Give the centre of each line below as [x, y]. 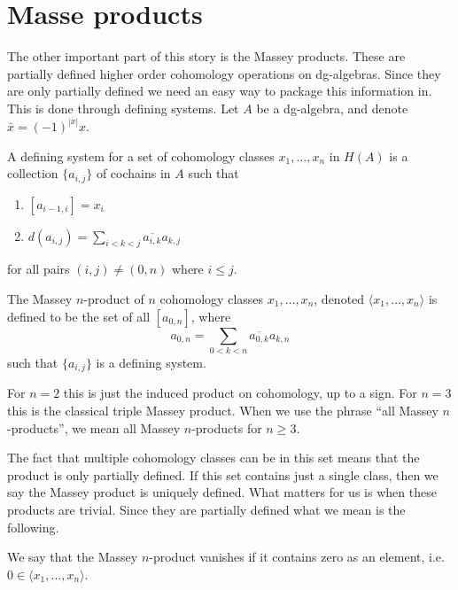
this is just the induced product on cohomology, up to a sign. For [240, 393]
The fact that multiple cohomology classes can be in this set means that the [213, 458]
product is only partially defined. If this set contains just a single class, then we [223, 474]
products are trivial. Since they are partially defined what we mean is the [206, 509]
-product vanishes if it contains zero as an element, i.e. [297, 557]
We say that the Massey [73, 557]
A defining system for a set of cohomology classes [141, 155]
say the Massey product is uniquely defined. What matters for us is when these [222, 492]
